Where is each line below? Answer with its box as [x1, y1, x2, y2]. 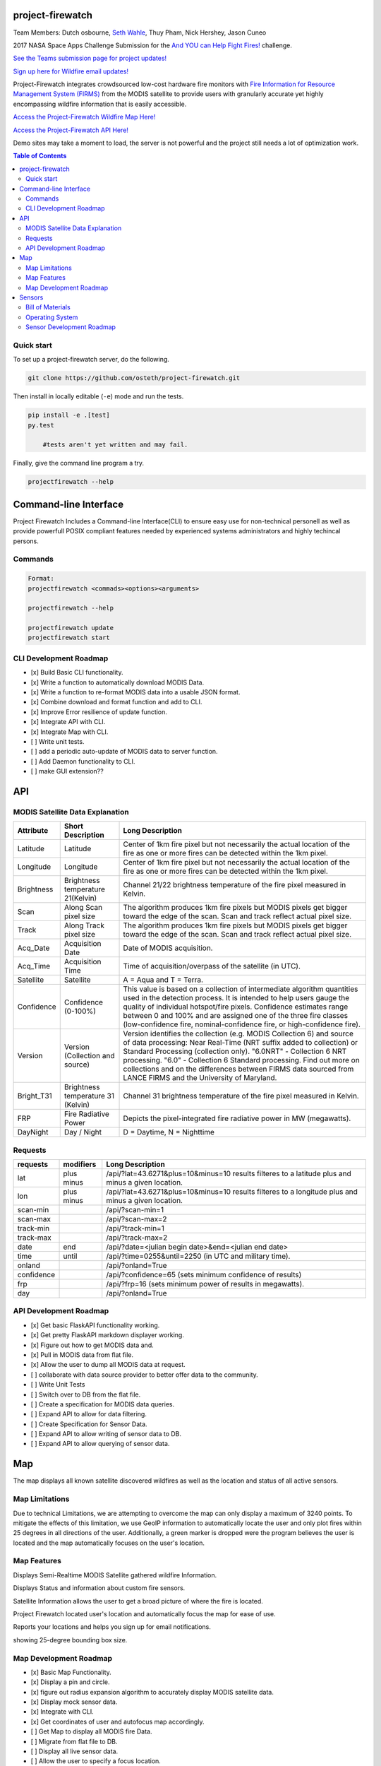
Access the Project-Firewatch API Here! [13, 126, 128, 134]
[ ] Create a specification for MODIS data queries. [30, 1399, 175, 1409]
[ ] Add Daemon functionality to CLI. [30, 757, 135, 766]
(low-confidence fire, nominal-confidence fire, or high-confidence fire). [123, 1019, 361, 1029]
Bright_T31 [17, 1091, 52, 1101]
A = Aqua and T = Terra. [123, 975, 204, 985]
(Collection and [64, 1051, 116, 1061]
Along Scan [64, 903, 103, 913]
